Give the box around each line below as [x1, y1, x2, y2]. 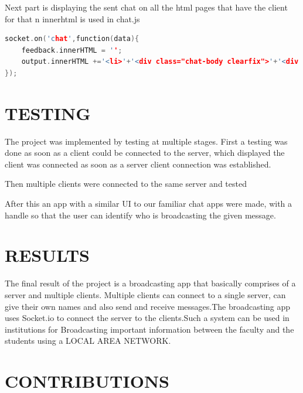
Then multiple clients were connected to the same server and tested [5, 177, 247, 190]
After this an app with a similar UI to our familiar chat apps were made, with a [5, 197, 292, 210]
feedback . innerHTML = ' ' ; [21, 46, 122, 54]
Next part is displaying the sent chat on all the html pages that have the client [5, 1, 288, 13]
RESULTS [5, 243, 90, 267]
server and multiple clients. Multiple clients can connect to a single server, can [5, 288, 286, 300]
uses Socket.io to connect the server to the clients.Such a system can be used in [5, 312, 290, 324]
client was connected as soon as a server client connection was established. [5, 158, 271, 170]
